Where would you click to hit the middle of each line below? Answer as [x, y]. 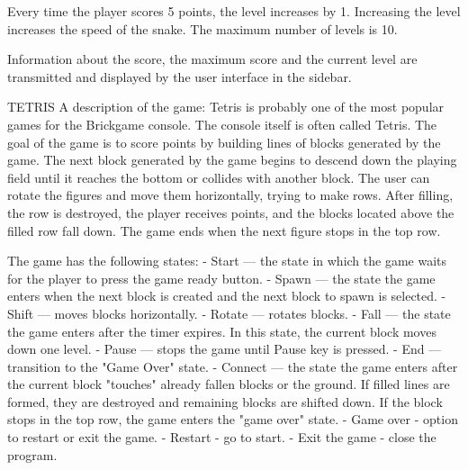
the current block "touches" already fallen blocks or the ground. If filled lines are [229, 384]
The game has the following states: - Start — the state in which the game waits [227, 261]
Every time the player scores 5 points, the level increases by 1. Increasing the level [234, 11]
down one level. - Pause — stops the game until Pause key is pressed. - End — [225, 349]
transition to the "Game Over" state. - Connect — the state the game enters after [233, 366]
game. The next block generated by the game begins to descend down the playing [232, 160]
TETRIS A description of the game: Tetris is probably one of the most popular [226, 107]
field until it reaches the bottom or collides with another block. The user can [219, 177]
